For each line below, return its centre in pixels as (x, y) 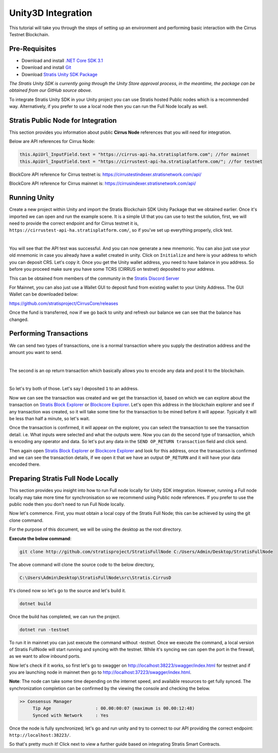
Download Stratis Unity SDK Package (59, 74)
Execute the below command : (40, 538)
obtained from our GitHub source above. (51, 90)
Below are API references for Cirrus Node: (52, 142)
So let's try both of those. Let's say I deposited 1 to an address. (74, 389)
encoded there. (25, 464)
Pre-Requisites (33, 49)
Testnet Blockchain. (29, 34)
